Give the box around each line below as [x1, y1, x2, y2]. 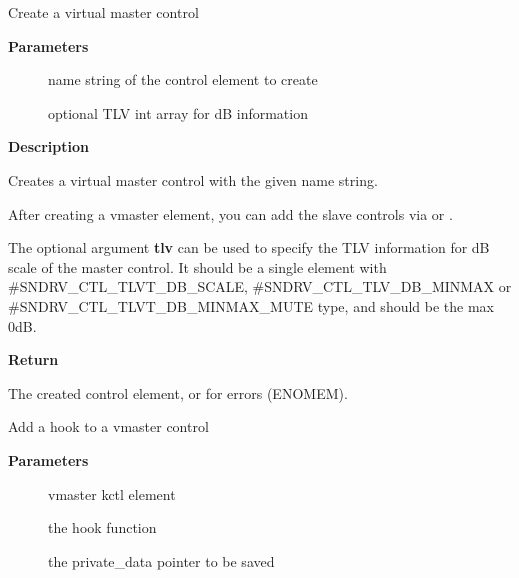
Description [8, 136, 90, 157]
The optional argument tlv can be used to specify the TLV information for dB [8, 237, 490, 258]
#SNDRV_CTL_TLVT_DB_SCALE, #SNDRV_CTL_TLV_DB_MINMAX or [8, 276, 512, 297]
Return [8, 349, 59, 370]
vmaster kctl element [48, 483, 176, 504]
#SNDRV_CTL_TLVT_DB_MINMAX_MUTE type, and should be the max [8, 295, 495, 316]
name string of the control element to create [48, 69, 318, 90]
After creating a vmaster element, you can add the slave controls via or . [8, 203, 453, 224]
